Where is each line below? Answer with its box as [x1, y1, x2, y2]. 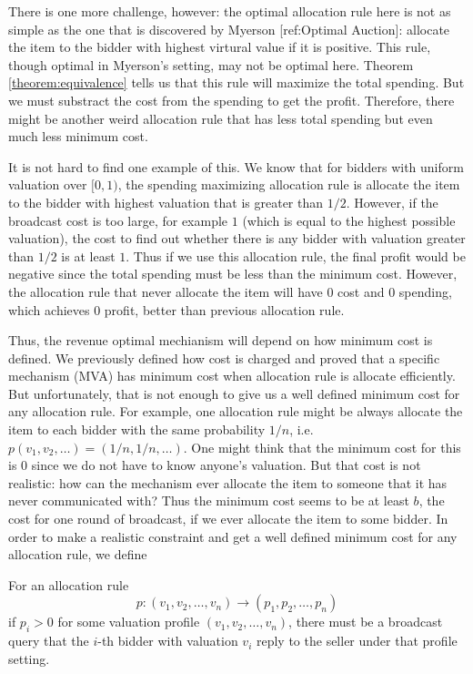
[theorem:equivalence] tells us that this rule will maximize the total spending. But [8, 73, 465, 92]
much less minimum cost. [8, 127, 148, 146]
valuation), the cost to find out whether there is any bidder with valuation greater [8, 229, 466, 248]
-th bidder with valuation [97, 631, 238, 650]
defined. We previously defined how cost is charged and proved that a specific [8, 348, 440, 367]
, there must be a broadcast [288, 612, 443, 631]
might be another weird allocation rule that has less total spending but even [8, 108, 433, 128]
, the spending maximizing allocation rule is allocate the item [117, 175, 460, 194]
